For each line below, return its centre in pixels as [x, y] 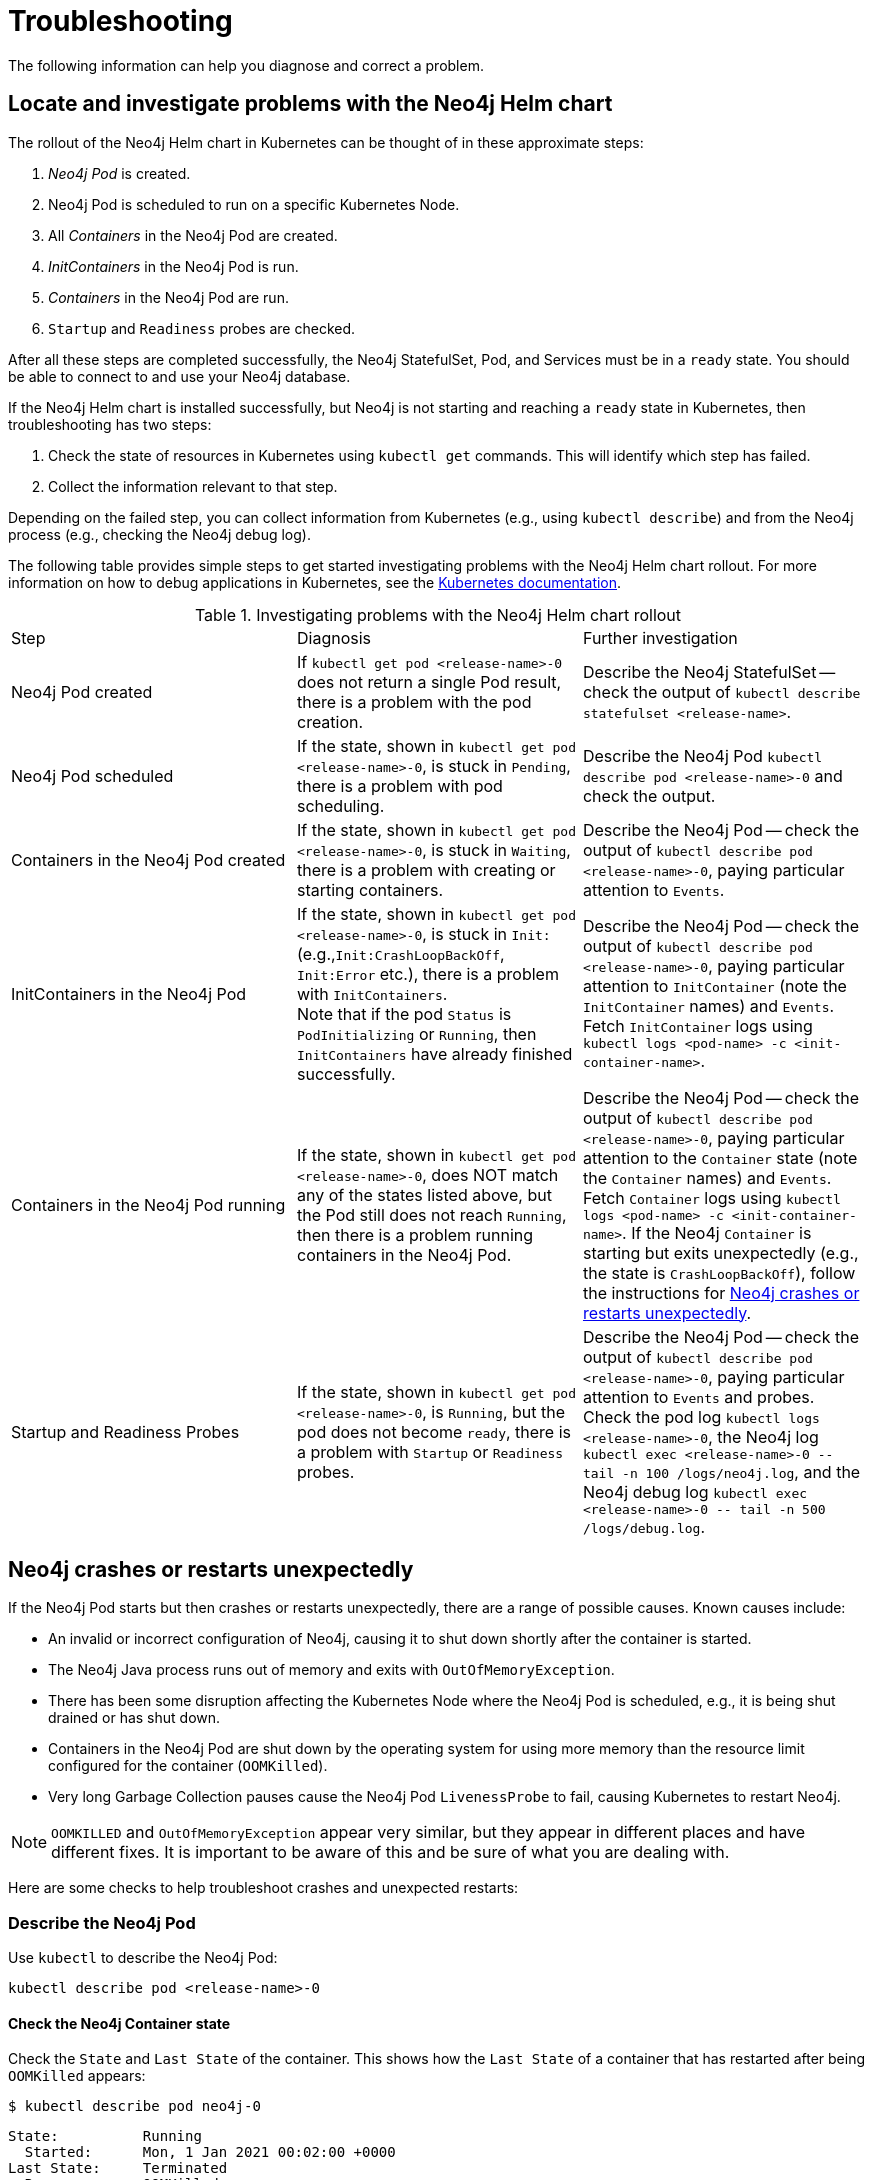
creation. [330, 721]
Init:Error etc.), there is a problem [427, 973]
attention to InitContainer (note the [714, 986]
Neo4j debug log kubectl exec [695, 1491]
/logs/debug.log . [643, 1526]
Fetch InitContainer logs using [697, 1026]
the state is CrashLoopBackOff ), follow [719, 1272]
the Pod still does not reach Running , [431, 1215]
